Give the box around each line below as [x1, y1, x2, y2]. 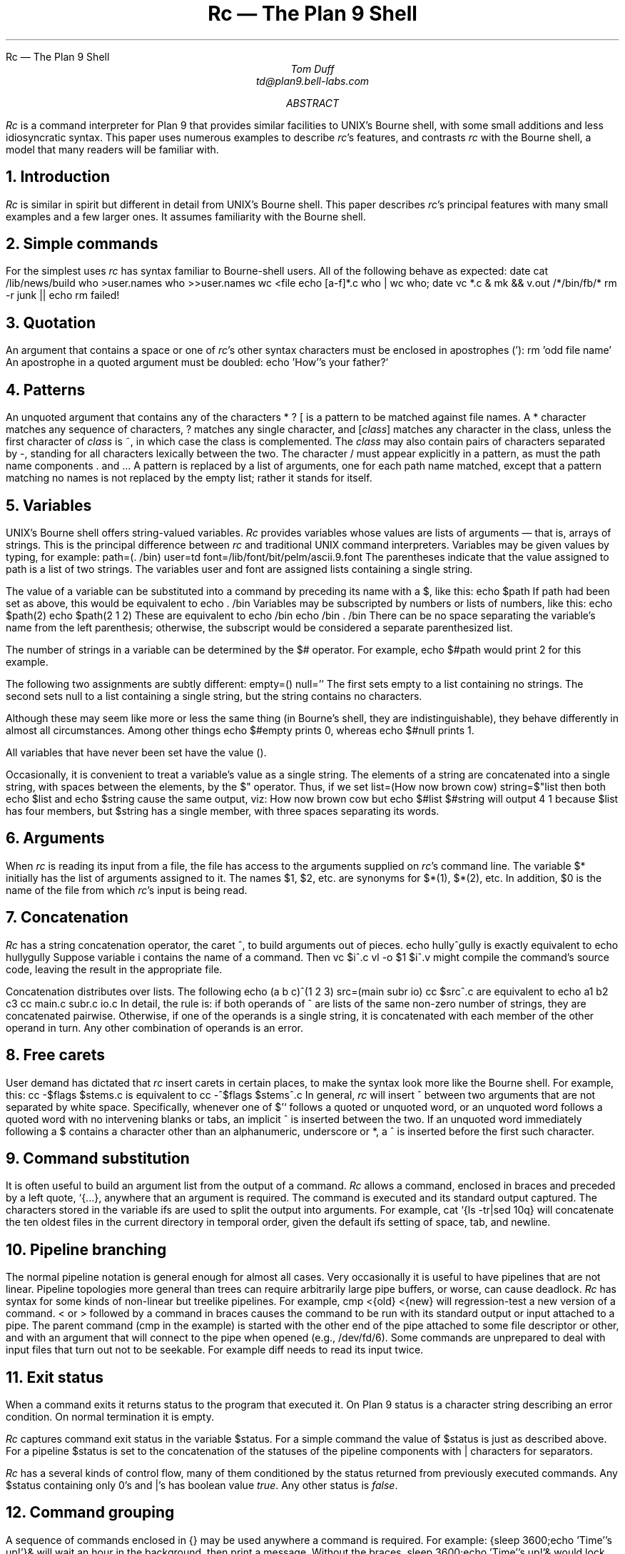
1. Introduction [6, 168, 110, 186]
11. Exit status [6, 1368, 104, 1386]
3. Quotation [6, 313, 96, 332]
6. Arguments [6, 829, 105, 848]
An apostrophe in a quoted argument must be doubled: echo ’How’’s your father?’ [6, 356, 389, 369]
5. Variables [6, 496, 92, 514]
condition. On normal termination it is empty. [6, 1411, 214, 1423]
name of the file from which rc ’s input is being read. [6, 883, 248, 896]
